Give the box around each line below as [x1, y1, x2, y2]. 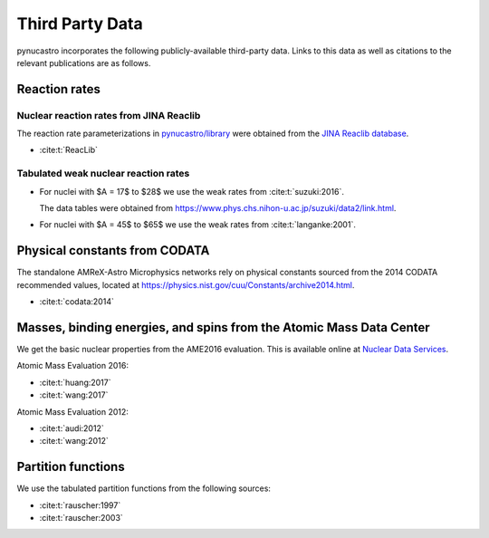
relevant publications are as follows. [16, 57, 151, 68]
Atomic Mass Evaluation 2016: [16, 360, 129, 371]
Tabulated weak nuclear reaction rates [16, 168, 190, 180]
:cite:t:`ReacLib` [39, 145, 99, 156]
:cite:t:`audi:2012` [39, 422, 104, 434]
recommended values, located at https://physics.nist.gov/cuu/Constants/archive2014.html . [16, 279, 355, 290]
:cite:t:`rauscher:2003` [39, 513, 124, 524]
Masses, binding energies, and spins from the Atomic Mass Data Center [16, 320, 430, 335]
